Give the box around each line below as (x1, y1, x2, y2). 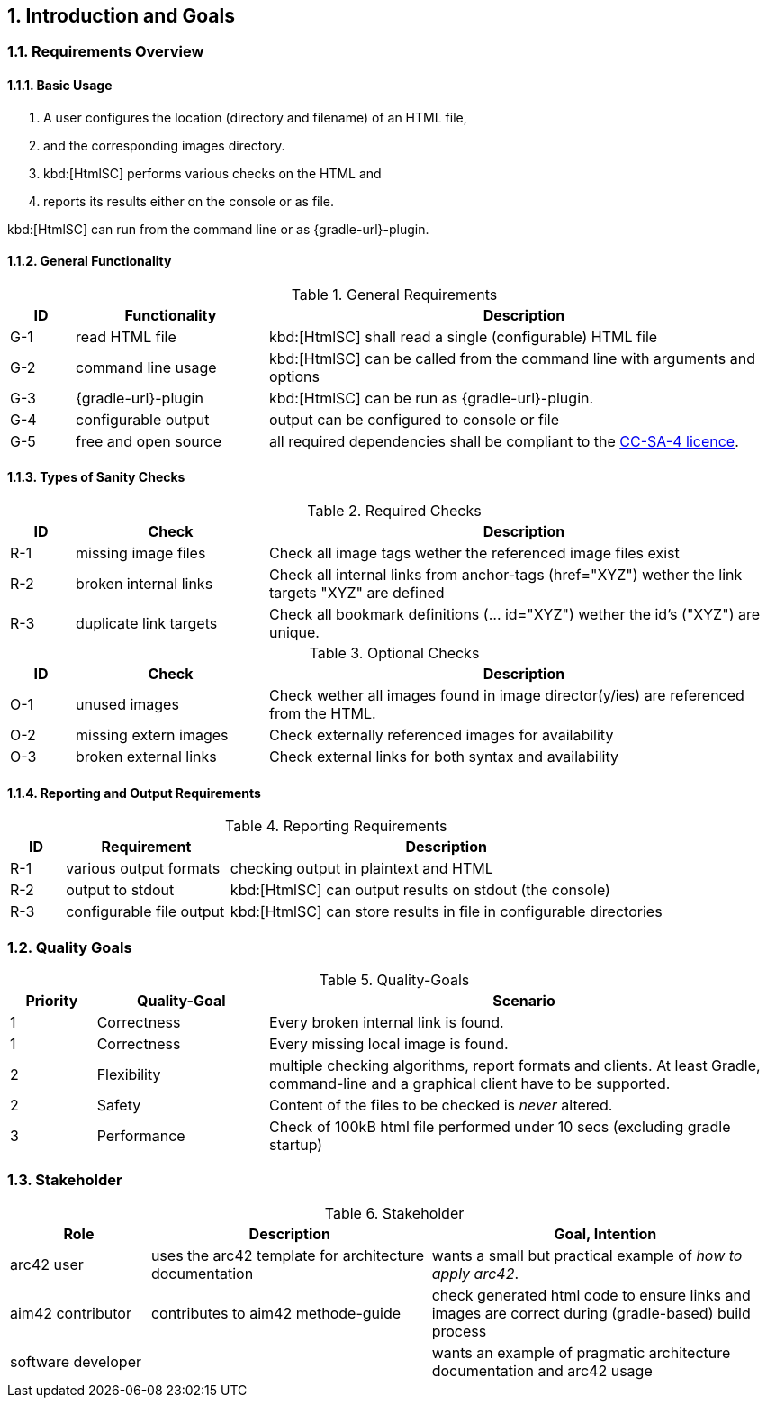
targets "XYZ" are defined (268, 584, 445, 603)
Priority (25, 992, 78, 1011)
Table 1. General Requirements (291, 285, 498, 304)
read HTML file (75, 327, 176, 346)
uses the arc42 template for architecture (150, 1246, 425, 1264)
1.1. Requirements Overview (7, 42, 204, 61)
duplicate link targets (75, 614, 218, 633)
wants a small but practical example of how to (431, 1246, 743, 1264)
